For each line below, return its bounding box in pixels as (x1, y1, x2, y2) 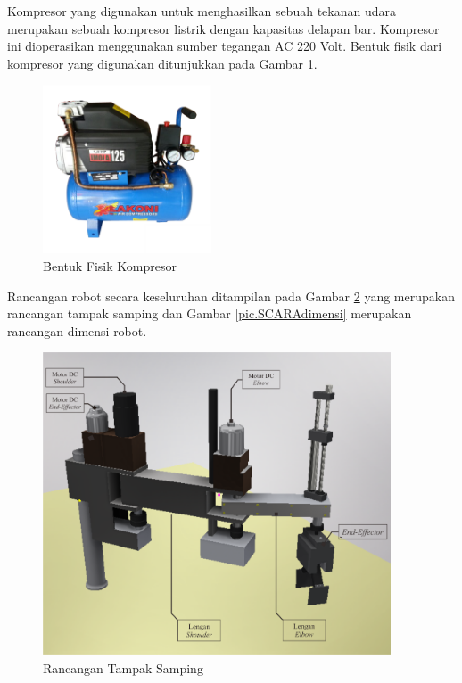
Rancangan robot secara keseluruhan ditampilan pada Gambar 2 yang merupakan (7, 286, 455, 305)
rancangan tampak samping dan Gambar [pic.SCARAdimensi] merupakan (7, 304, 412, 323)
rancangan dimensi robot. (7, 321, 147, 340)
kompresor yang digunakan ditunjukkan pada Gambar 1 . (7, 53, 318, 72)
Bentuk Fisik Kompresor (43, 256, 177, 275)
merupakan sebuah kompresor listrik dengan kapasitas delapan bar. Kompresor (7, 19, 440, 37)
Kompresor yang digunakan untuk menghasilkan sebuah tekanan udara (7, 2, 396, 20)
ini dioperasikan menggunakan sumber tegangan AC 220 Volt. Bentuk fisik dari (7, 37, 442, 55)
